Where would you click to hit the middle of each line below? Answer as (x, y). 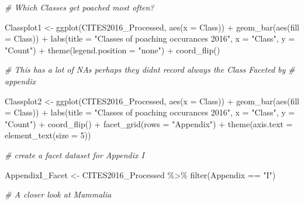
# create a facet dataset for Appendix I (75, 154)
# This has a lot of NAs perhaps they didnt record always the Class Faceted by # (150, 69)
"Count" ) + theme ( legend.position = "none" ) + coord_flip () (113, 50)
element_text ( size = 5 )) (48, 135)
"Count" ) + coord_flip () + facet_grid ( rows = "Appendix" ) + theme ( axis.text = (149, 123)
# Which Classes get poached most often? (80, 7)
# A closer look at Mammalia (58, 194)
